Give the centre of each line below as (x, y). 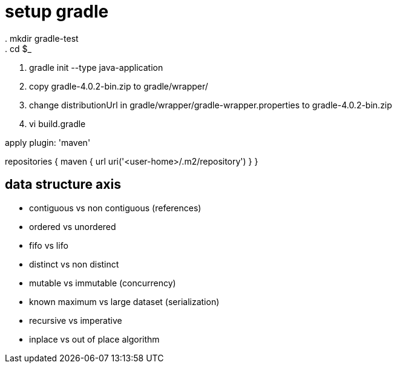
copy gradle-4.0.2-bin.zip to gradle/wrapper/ (119, 86)
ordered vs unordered (73, 226)
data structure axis (63, 185)
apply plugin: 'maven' (48, 142)
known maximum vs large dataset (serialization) (124, 301)
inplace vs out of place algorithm (94, 339)
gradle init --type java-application (96, 67)
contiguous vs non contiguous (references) (115, 208)
